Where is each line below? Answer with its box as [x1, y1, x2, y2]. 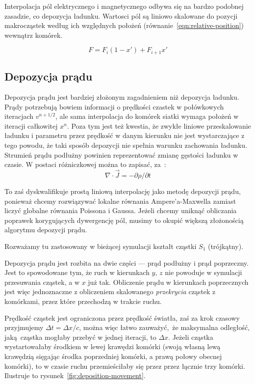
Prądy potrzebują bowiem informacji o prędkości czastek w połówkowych [4, 101, 224, 111]
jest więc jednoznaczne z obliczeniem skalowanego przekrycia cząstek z [4, 286, 216, 297]
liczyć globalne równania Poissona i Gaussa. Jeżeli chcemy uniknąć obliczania [4, 205, 237, 216]
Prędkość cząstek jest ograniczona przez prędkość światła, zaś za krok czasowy [4, 312, 240, 323]
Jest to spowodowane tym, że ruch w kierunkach [4, 267, 150, 277]
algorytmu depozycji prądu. [4, 224, 87, 235]
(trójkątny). [207, 241, 243, 251]
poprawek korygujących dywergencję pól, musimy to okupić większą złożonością [4, 215, 244, 225]
